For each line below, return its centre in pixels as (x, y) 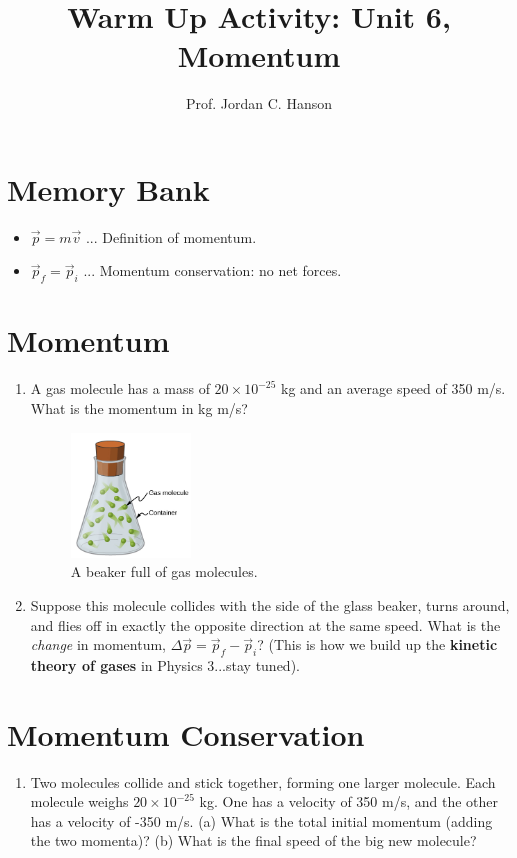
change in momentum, (98, 644)
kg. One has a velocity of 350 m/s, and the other (349, 801)
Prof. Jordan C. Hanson (259, 103)
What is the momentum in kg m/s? (139, 407)
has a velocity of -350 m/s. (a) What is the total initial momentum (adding (261, 820)
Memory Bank (108, 188)
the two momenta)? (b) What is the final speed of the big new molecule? (253, 840)
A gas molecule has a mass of (120, 388)
